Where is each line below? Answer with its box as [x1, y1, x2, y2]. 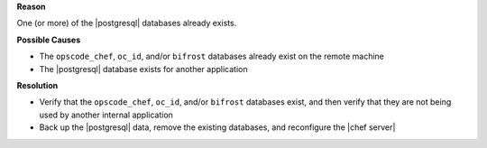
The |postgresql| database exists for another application [39, 63, 248, 74]
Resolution [16, 79, 59, 90]
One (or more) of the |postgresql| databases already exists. [16, 18, 237, 29]
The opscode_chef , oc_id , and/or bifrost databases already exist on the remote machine [39, 51, 385, 62]
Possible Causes [16, 34, 81, 45]
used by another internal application [39, 109, 173, 120]
